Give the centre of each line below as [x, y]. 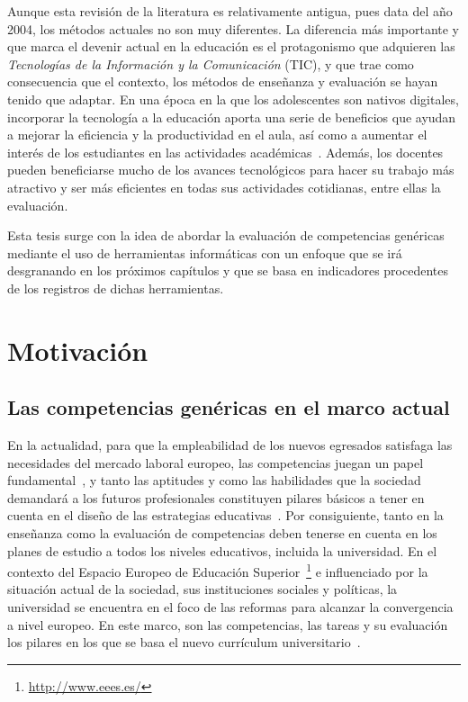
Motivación [78, 350]
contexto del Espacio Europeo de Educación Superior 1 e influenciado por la [218, 570]
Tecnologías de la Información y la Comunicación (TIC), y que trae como [211, 63]
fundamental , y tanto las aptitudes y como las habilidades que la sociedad [214, 480]
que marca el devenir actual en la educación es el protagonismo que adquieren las [231, 46]
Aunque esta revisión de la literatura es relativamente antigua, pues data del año [230, 11]
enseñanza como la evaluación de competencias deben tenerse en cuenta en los [222, 533]
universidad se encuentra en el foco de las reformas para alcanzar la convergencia [230, 607]
